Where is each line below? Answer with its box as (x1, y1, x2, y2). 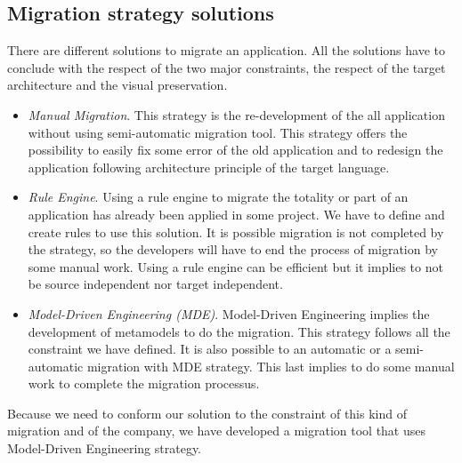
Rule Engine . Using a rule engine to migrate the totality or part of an (28, 188, 409, 206)
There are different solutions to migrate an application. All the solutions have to (7, 41, 446, 60)
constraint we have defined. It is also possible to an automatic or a (28, 339, 392, 358)
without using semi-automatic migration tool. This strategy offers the (28, 123, 408, 141)
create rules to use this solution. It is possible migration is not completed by (28, 222, 444, 241)
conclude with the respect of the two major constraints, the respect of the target (7, 58, 446, 76)
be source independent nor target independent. (28, 275, 283, 293)
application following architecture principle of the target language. (28, 157, 390, 176)
